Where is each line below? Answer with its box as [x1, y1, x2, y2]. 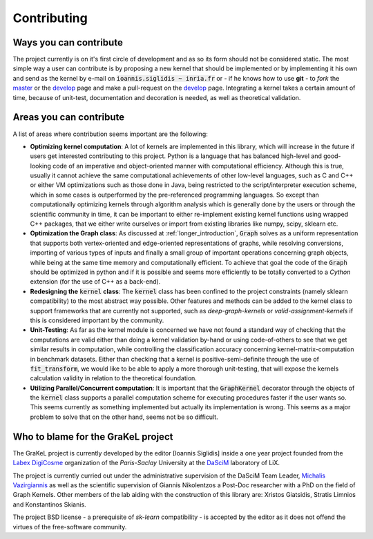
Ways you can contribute [12, 37, 124, 48]
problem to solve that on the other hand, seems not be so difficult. [30, 413, 218, 421]
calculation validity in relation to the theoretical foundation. [30, 374, 197, 382]
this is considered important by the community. [30, 316, 164, 324]
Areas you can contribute [12, 111, 124, 124]
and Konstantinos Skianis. [12, 500, 86, 509]
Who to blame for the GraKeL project [12, 431, 173, 442]
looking [30, 161, 52, 170]
